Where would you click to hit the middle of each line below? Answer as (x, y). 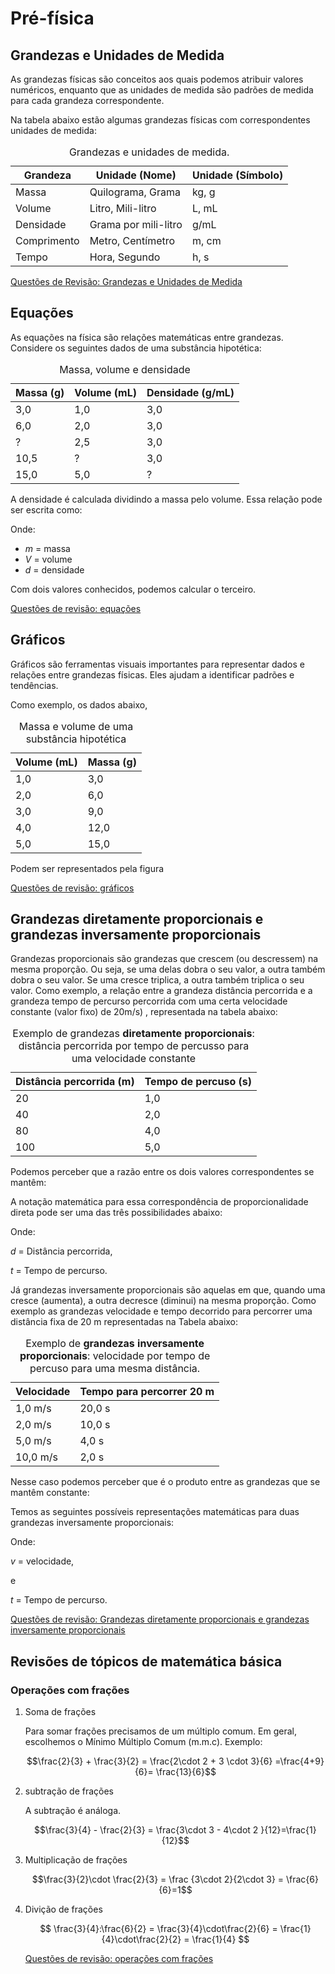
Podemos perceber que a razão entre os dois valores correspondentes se (162, 1172)
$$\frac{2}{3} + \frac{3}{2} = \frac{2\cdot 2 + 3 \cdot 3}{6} (149, 1761)
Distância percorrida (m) (75, 1082)
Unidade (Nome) (136, 175)
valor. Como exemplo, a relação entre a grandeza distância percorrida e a (161, 991)
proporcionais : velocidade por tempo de (115, 1356)
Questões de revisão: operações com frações (119, 1959)
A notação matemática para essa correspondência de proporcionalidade (159, 1202)
